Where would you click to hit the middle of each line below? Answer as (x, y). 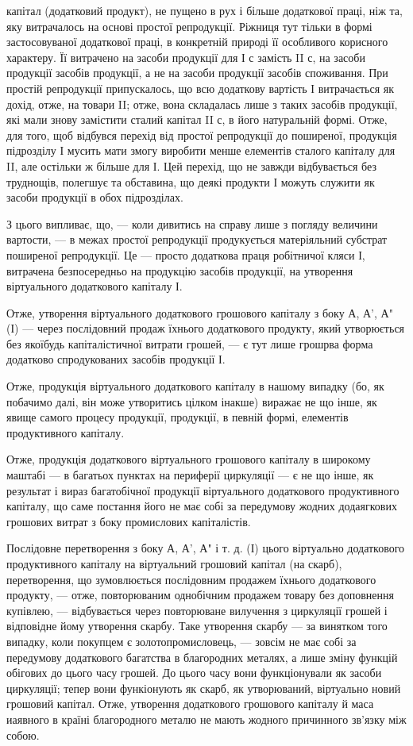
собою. (23, 734)
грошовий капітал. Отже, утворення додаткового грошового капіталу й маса (190, 704)
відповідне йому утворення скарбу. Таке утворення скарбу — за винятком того (197, 626)
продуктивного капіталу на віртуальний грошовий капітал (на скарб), (174, 563)
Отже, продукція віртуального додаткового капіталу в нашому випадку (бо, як (195, 386)
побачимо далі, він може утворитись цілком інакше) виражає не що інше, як (192, 401)
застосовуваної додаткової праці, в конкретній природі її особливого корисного (197, 42)
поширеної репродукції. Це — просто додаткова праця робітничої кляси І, (186, 254)
